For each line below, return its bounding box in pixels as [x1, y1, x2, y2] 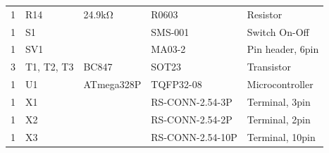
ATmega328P [83, 77, 142, 92]
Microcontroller [247, 77, 314, 92]
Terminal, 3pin [247, 94, 311, 109]
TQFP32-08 [151, 77, 202, 92]
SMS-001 [151, 24, 190, 39]
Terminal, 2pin [247, 111, 311, 126]
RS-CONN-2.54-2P [151, 111, 232, 126]
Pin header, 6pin [247, 42, 319, 56]
